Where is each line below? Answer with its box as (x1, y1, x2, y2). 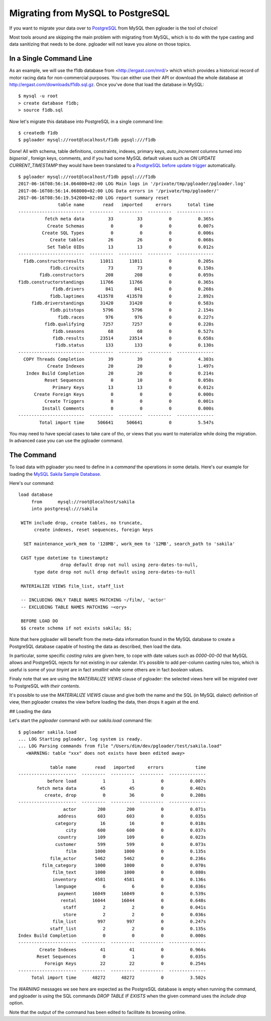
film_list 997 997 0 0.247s (52, 919, 206, 925)
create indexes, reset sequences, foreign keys (34, 527, 153, 533)
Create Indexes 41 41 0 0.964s (39, 947, 206, 952)
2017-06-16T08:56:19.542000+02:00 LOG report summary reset (18, 195, 169, 201)
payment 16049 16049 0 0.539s (58, 891, 206, 896)
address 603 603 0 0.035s (58, 813, 206, 819)
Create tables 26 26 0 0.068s (50, 237, 214, 243)
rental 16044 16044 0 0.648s (60, 898, 206, 903)
